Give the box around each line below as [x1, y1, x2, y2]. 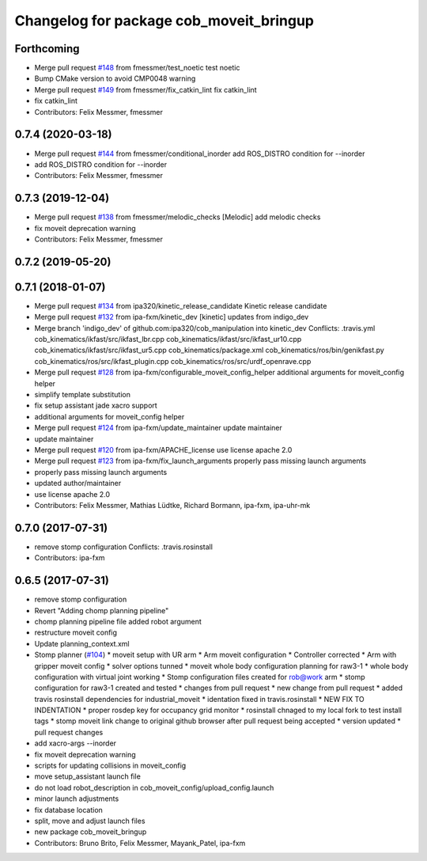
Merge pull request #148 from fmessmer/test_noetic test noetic [34, 63, 240, 73]
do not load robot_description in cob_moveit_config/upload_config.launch [34, 783, 274, 792]
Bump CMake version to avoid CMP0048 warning [34, 74, 196, 83]
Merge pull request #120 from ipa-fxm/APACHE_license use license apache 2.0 [34, 446, 293, 454]
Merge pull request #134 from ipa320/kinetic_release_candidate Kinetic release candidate [34, 301, 327, 310]
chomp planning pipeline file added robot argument [34, 616, 202, 626]
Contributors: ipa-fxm [34, 553, 106, 563]
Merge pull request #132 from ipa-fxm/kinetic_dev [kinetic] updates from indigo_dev [34, 313, 309, 322]
